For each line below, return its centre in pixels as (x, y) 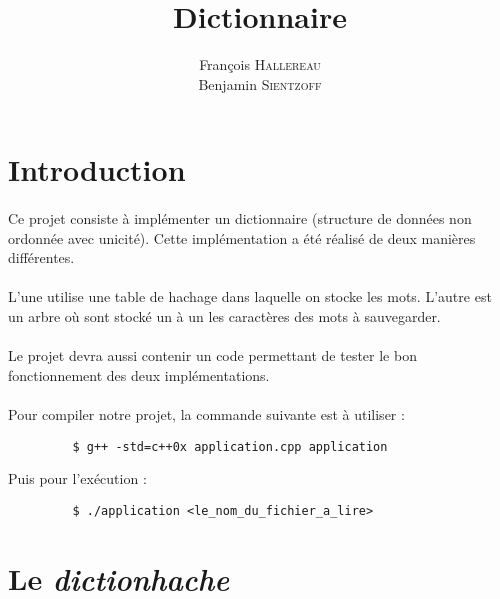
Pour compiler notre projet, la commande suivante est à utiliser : (206, 414)
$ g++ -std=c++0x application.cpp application (230, 446)
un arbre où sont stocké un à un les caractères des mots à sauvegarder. (224, 316)
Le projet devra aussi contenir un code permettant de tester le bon (212, 355)
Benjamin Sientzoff (260, 83)
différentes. (41, 257)
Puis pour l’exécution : (77, 478)
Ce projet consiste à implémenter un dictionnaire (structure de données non (240, 218)
